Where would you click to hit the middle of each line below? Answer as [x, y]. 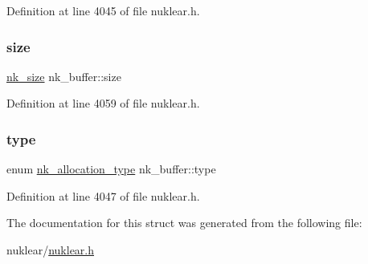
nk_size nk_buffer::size [64, 76]
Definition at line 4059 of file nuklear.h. [103, 103]
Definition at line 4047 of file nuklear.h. [103, 195]
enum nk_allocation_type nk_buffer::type [111, 169]
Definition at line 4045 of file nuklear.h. [103, 10]
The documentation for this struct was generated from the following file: [184, 223]
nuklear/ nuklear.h [51, 250]
